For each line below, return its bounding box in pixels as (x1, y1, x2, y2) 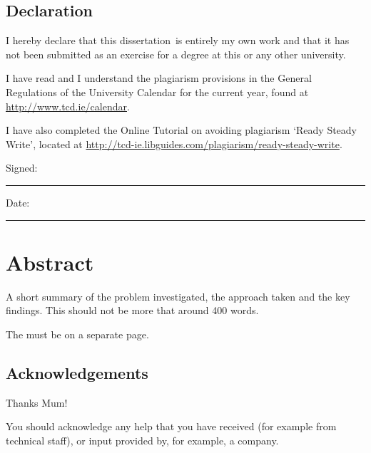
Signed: (6, 160, 38, 175)
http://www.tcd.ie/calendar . (6, 98, 130, 113)
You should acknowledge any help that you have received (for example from (6, 419, 337, 434)
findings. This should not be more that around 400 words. (6, 303, 259, 318)
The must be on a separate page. (6, 326, 149, 341)
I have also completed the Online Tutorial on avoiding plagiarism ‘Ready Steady (6, 123, 357, 137)
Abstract (6, 247, 94, 276)
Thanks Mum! (6, 395, 68, 410)
